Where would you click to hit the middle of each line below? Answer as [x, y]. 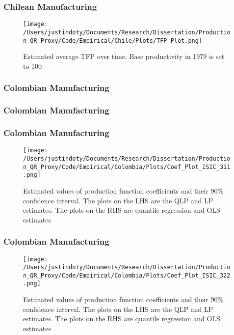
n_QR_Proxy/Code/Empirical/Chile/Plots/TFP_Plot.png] [113, 41]
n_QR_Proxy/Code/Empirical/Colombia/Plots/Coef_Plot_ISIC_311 [127, 167]
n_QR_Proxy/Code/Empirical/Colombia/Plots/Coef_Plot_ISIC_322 [127, 275]
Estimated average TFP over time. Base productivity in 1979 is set [124, 56]
